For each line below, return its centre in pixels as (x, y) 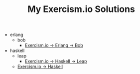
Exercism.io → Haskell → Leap (56, 61)
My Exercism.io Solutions (81, 9)
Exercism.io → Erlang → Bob (54, 45)
